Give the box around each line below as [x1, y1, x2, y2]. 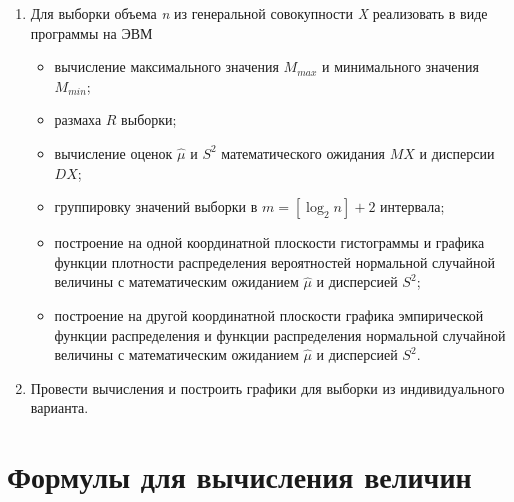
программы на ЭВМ [30, 22, 153, 43]
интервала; [380, 196, 445, 217]
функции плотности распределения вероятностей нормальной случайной [54, 251, 495, 272]
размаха [54, 109, 102, 130]
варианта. [30, 397, 89, 418]
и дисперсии [419, 142, 495, 163]
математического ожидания [221, 142, 386, 163]
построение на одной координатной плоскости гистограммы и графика [54, 232, 485, 253]
